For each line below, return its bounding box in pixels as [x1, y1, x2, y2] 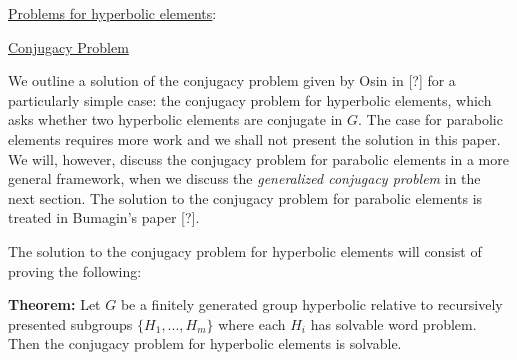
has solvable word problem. [310, 313, 477, 334]
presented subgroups [8, 313, 133, 334]
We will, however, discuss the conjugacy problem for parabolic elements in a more [8, 148, 509, 169]
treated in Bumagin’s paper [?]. [8, 207, 200, 228]
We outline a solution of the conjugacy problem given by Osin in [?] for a [8, 70, 456, 91]
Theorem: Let [8, 294, 101, 315]
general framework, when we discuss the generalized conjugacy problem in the [8, 168, 481, 189]
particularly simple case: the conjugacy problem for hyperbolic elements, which [8, 89, 492, 110]
